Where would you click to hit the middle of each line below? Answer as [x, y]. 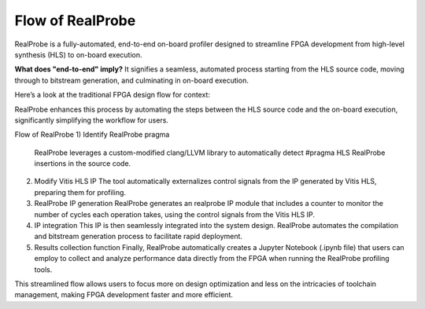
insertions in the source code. [83, 164]
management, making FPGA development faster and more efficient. [124, 295]
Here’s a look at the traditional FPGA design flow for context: [112, 95]
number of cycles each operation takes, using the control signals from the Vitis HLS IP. [174, 214]
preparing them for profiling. [80, 192]
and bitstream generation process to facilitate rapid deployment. [139, 237]
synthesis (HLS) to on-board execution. [78, 54]
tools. [43, 269]
